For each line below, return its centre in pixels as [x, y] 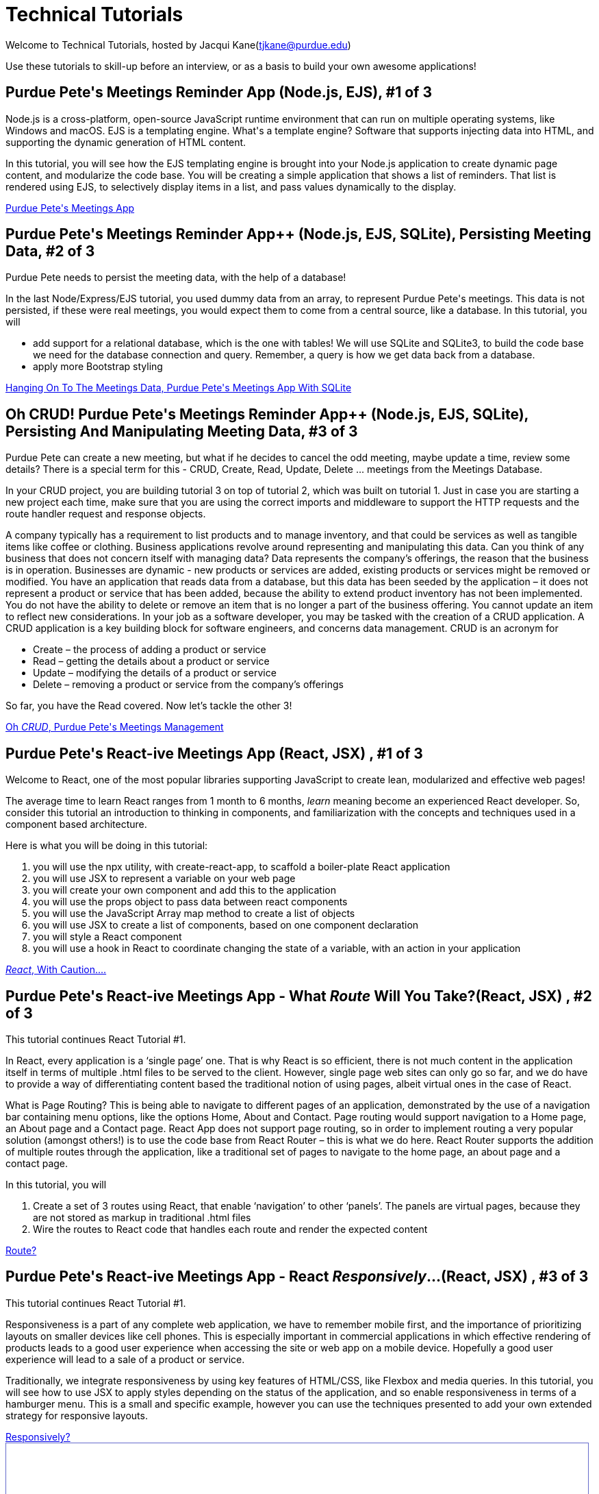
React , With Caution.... [56, 970]
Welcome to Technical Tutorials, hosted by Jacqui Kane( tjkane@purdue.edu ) [178, 45]
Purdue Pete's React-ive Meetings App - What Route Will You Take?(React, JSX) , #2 [299, 996]
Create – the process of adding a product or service [150, 650]
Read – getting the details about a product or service [151, 661]
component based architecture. [76, 824]
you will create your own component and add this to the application [184, 890]
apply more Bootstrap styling [98, 367]
